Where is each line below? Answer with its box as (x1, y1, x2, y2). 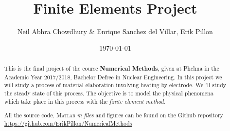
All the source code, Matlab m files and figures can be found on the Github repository (4, 111, 223, 119)
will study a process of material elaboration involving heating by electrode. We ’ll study (4, 81, 227, 89)
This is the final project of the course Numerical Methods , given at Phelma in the (4, 64, 219, 73)
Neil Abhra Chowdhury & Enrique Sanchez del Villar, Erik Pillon (18, 26, 213, 37)
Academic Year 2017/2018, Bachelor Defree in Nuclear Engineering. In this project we (4, 73, 222, 81)
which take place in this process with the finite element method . (4, 97, 165, 105)
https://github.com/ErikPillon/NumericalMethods (4, 119, 132, 127)
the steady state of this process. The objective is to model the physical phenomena (4, 89, 213, 97)
